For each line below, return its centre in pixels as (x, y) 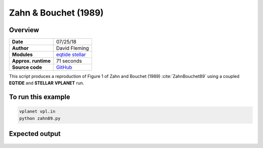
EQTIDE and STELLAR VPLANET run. (47, 83)
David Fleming (73, 48)
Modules (22, 55)
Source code (27, 67)
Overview (24, 30)
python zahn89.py (40, 118)
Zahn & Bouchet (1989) (56, 13)
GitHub (64, 67)
